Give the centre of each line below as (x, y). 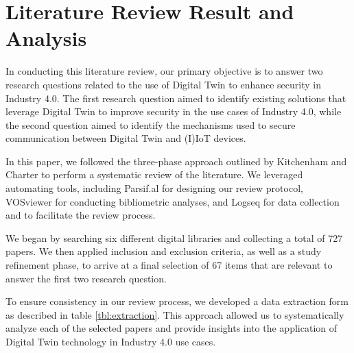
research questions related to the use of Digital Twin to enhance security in (163, 84)
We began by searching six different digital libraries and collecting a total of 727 (174, 238)
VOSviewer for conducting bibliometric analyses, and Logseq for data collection (173, 201)
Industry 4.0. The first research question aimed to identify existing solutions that (176, 98)
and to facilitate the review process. (81, 215)
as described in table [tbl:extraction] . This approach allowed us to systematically (175, 314)
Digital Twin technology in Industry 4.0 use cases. (111, 341)
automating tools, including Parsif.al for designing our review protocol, (154, 188)
